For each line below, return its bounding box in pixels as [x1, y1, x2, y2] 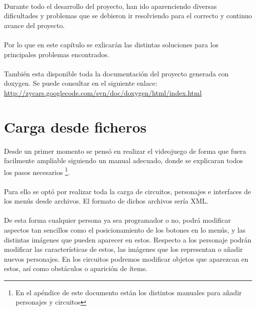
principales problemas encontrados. [4, 49, 109, 59]
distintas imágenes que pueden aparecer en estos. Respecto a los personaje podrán [4, 234, 252, 244]
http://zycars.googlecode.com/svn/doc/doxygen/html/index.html [4, 87, 202, 98]
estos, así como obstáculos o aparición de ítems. [4, 263, 148, 274]
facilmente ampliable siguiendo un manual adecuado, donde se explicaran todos [4, 155, 243, 166]
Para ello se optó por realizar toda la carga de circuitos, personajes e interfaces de [4, 186, 251, 196]
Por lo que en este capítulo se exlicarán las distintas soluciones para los [4, 39, 219, 49]
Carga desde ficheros [4, 116, 147, 137]
